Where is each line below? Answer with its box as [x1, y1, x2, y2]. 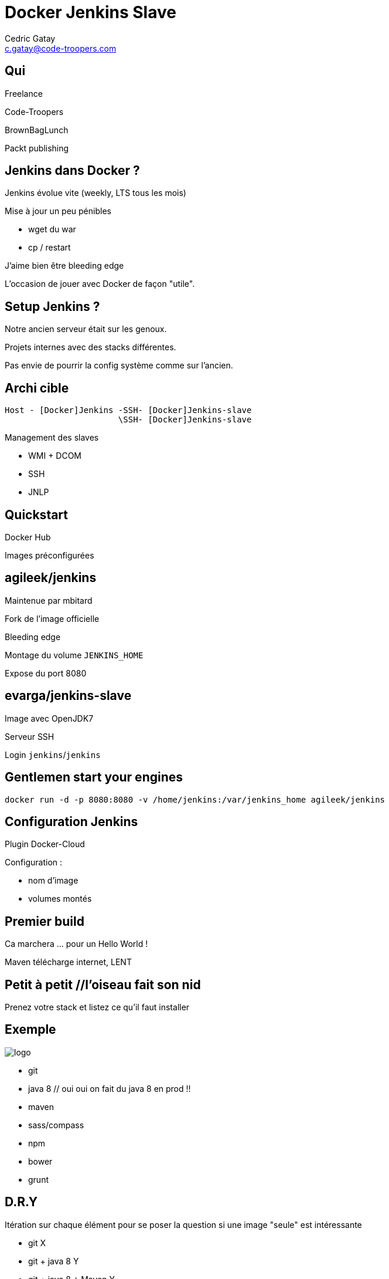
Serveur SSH [5, 731, 54, 742]
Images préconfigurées [5, 550, 94, 560]
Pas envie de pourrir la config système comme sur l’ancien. [5, 360, 233, 371]
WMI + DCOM [28, 451, 82, 461]
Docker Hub [5, 532, 51, 542]
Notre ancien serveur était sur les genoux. [5, 324, 167, 334]
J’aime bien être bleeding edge [5, 260, 124, 271]
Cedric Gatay [5, 33, 56, 43]
